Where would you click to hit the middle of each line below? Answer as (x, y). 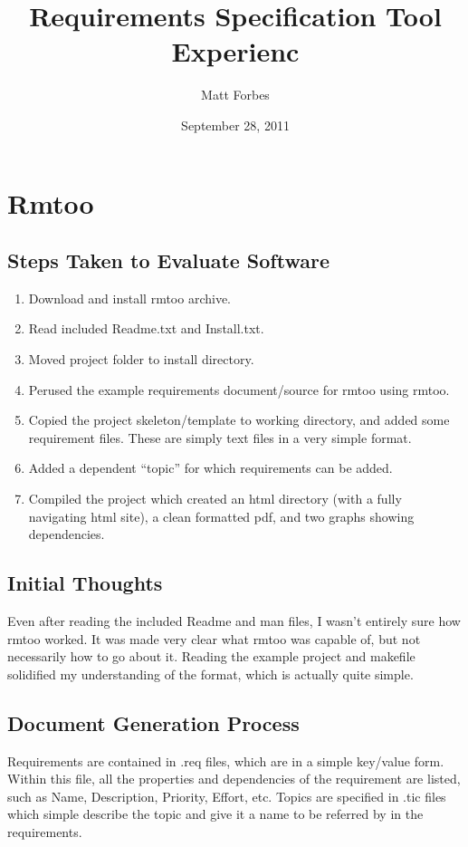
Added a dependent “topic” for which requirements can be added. (210, 468)
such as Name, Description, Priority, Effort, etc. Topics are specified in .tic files (227, 796)
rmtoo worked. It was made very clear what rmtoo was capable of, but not (214, 638)
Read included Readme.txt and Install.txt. (146, 328)
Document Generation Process (153, 722)
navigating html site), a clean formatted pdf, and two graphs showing (221, 516)
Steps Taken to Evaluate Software (168, 260)
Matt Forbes (235, 95)
